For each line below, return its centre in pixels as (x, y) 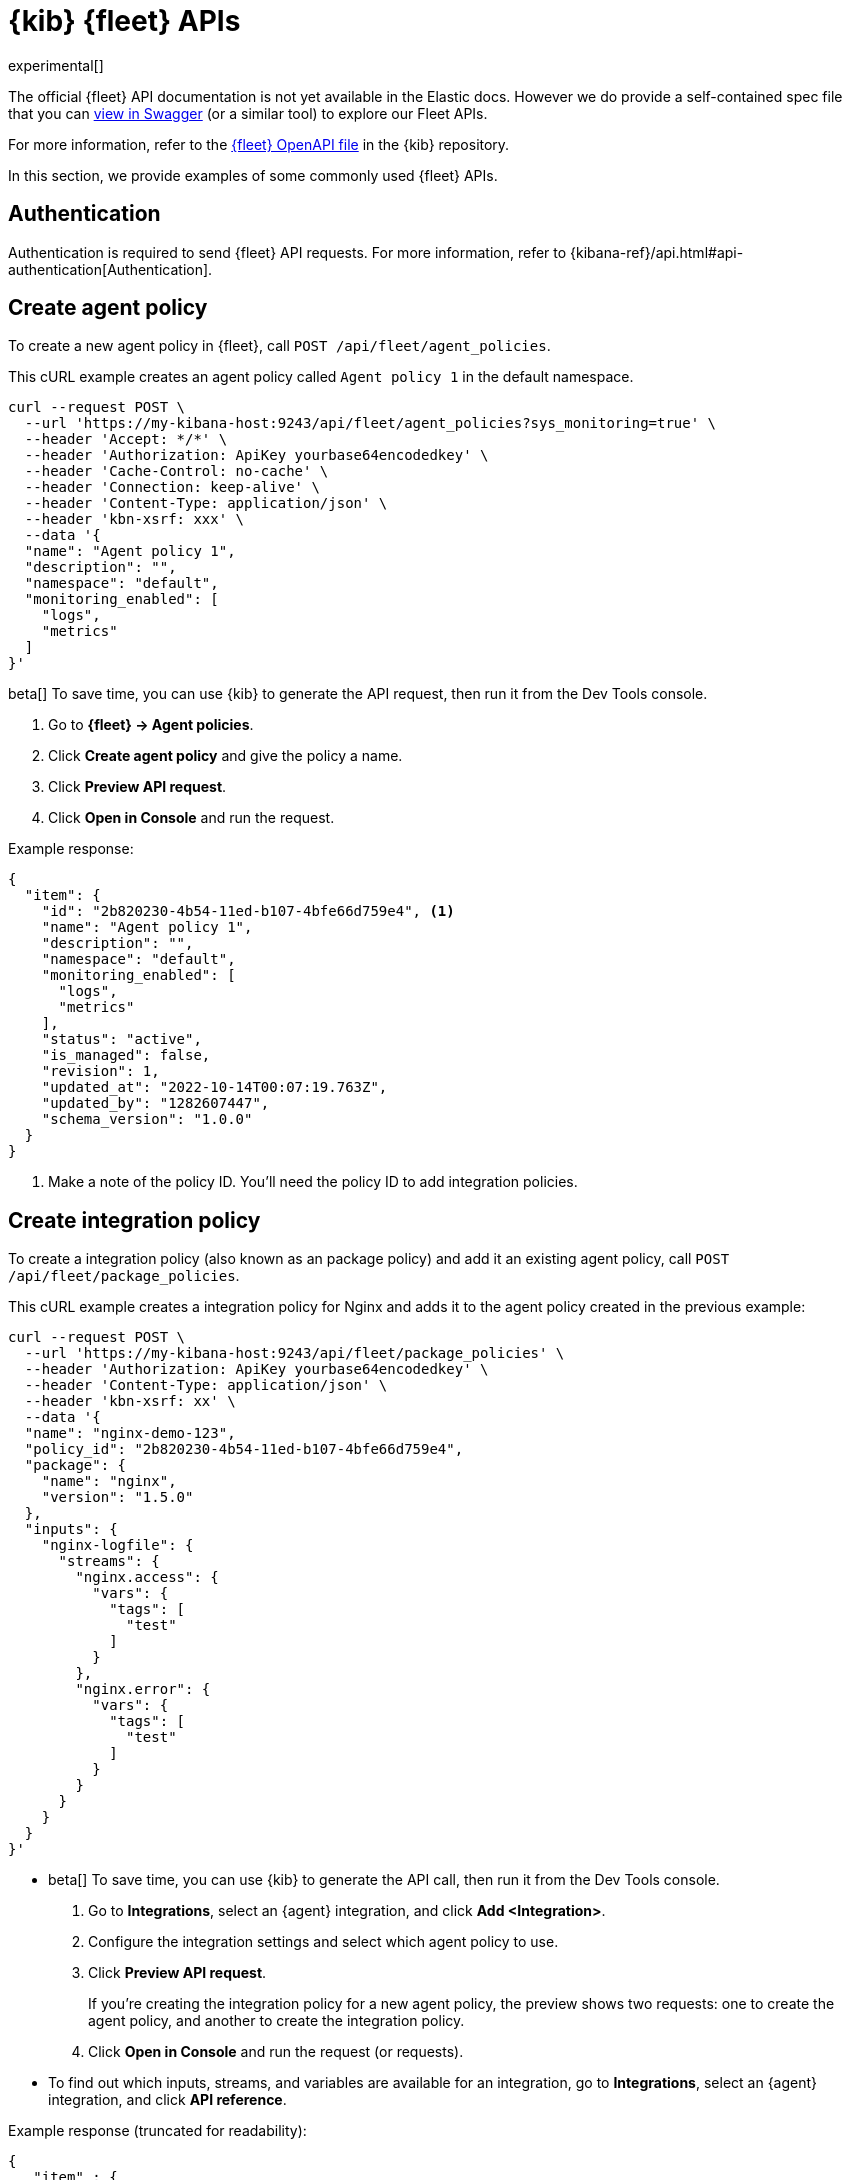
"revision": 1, (100, 1071)
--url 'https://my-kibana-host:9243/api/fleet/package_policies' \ (294, 1353)
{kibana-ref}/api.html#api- (657, 252)
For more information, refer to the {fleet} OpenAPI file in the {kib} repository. (259, 144)
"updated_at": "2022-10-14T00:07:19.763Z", (214, 1087)
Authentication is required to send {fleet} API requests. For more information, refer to (287, 252)
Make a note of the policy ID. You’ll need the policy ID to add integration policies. (313, 1182)
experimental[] (56, 65)
